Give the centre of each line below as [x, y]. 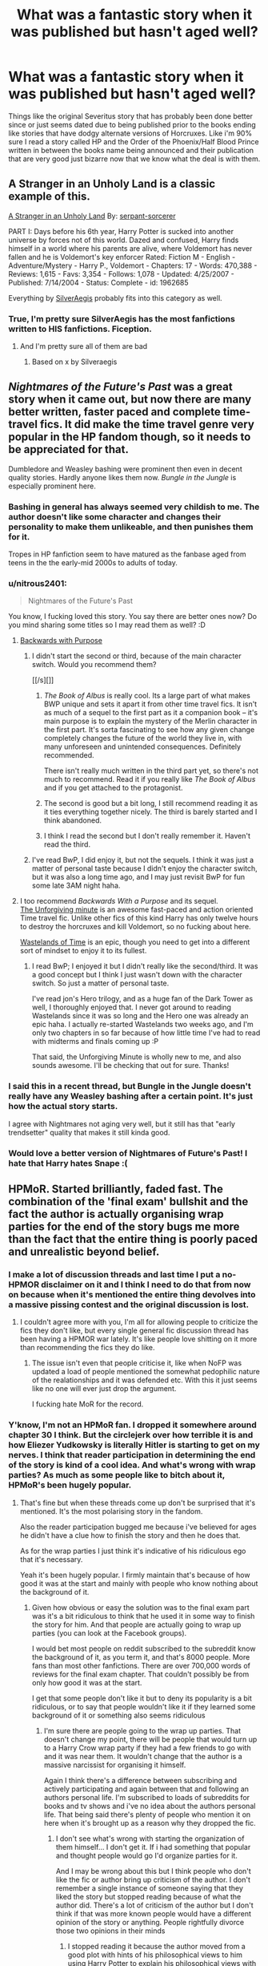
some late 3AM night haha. [76, 886]
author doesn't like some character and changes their [115, 516]
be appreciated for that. [69, 449]
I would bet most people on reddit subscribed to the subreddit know [144, 1648]
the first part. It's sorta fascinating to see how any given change [149, 730]
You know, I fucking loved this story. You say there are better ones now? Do [133, 617]
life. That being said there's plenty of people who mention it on [147, 1814]
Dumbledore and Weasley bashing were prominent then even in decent [125, 469]
